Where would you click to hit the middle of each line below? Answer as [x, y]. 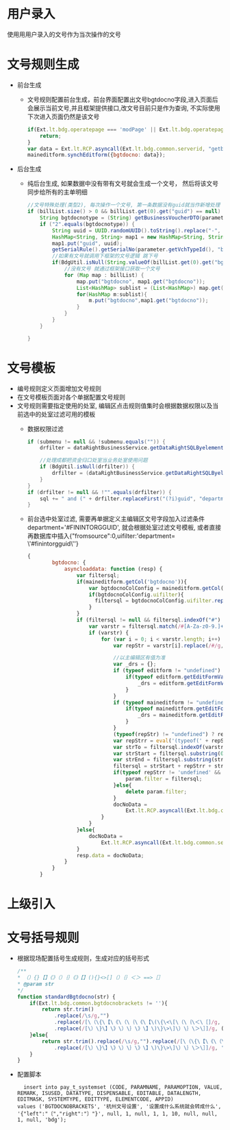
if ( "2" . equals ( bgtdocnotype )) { [88, 224]
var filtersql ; [98, 575]
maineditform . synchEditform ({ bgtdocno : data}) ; [96, 155]
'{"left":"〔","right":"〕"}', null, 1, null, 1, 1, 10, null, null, [117, 1114]
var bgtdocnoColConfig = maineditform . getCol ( [156, 588]
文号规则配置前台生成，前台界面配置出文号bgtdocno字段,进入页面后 [123, 99]
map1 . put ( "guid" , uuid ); [87, 243]
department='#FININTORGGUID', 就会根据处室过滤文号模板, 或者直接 [124, 528]
